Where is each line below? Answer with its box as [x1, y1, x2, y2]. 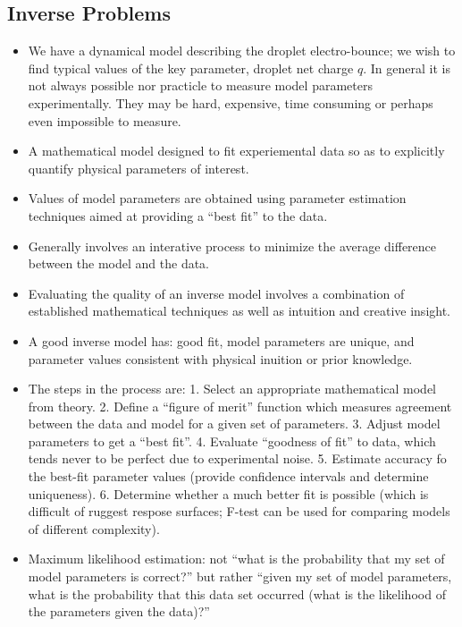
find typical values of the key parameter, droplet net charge [28, 58, 354, 77]
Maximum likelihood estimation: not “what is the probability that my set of [28, 549, 445, 568]
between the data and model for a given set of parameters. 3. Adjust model [28, 414, 441, 433]
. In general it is [363, 58, 450, 77]
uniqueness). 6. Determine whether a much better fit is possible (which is [28, 484, 429, 503]
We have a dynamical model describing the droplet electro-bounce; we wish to [28, 41, 456, 60]
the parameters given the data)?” [28, 602, 210, 621]
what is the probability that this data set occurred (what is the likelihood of [28, 584, 446, 603]
